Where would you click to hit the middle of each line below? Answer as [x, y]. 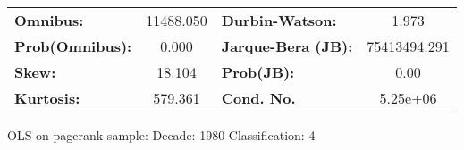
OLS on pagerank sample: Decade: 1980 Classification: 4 [161, 135]
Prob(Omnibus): [73, 46]
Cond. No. [258, 98]
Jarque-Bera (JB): [287, 46]
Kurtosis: [47, 98]
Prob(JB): [258, 72]
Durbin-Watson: [279, 20]
